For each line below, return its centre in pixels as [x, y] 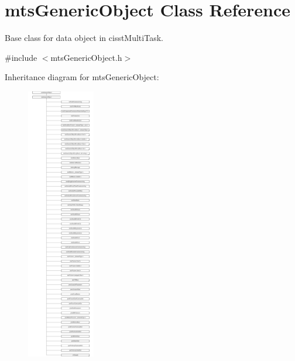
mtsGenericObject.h [86, 57]
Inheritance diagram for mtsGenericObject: [82, 77]
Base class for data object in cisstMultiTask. [84, 38]
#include [21, 57]
